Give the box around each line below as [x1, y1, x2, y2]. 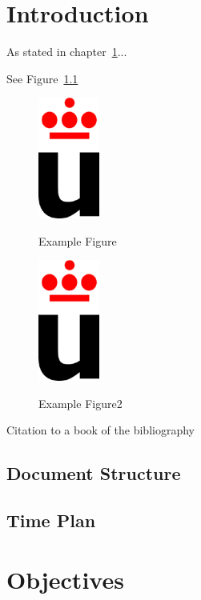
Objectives [6, 562, 124, 595]
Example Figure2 [38, 394, 123, 411]
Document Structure [6, 461, 181, 486]
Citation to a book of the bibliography [6, 422, 195, 438]
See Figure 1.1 [6, 70, 78, 86]
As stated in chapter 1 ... [6, 43, 127, 60]
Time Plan [6, 508, 96, 533]
